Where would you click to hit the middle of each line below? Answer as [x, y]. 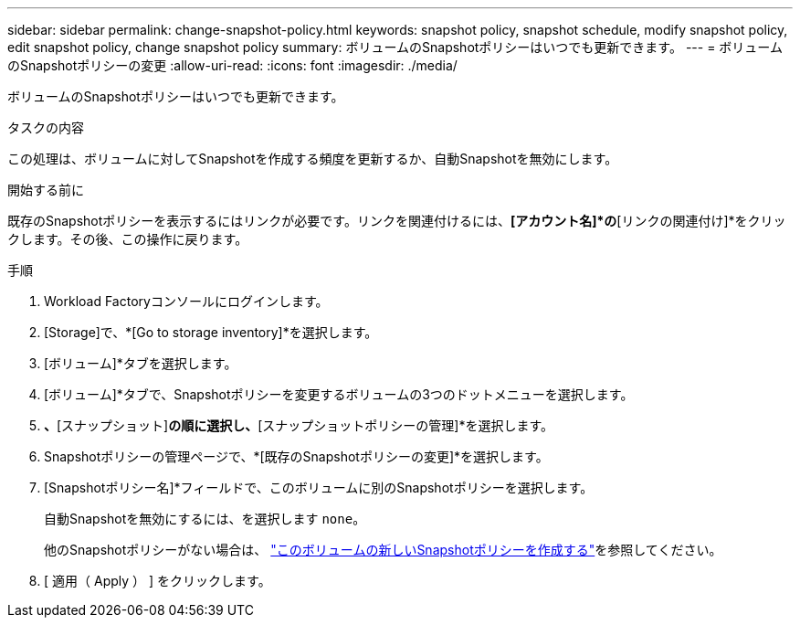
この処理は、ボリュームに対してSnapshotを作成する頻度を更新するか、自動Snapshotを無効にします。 [313, 159]
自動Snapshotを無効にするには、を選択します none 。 [205, 519]
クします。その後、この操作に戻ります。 [128, 239]
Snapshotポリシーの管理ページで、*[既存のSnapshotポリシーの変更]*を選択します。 [296, 456]
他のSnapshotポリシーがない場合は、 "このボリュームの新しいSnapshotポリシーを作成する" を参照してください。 [383, 550]
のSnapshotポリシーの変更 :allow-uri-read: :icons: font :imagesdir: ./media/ [232, 65]
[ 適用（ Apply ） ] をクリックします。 [158, 581]
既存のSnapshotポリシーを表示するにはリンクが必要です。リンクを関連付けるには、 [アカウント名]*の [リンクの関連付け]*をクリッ [397, 221]
